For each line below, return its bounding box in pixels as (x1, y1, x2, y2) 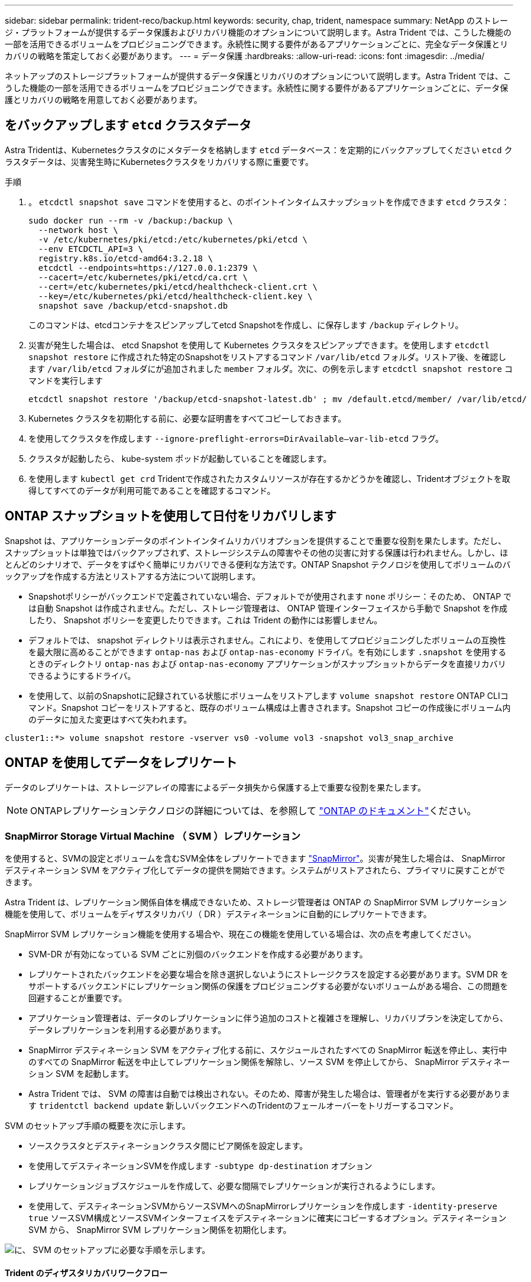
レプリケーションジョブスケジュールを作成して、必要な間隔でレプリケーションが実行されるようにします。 (28, 1181, 440, 1192)
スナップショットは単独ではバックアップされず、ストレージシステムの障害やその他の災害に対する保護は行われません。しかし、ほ (5, 547, 509, 558)
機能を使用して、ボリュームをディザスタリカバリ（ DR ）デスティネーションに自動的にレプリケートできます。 (5, 909, 432, 920)
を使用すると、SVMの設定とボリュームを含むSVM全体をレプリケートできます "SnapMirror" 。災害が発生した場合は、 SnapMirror (5, 853, 506, 864)
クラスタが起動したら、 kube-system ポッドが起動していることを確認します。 (28, 453, 332, 464)
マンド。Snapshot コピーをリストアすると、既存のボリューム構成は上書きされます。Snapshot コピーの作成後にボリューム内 (28, 702, 511, 713)
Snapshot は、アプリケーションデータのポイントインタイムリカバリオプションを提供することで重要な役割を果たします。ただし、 (5, 535, 506, 546)
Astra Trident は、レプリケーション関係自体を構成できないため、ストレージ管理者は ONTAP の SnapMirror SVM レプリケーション (5, 897, 507, 908)
